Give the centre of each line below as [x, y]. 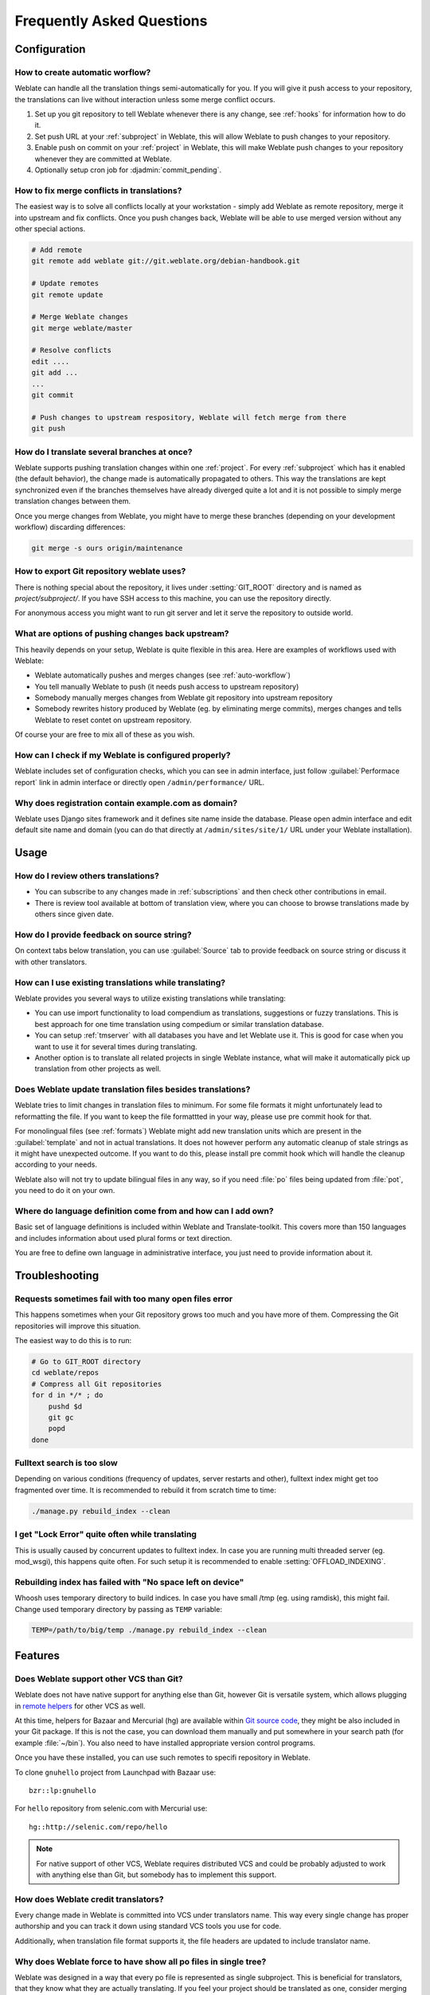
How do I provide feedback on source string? [103, 935]
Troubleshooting [57, 1276]
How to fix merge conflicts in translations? [98, 190]
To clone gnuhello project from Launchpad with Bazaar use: [115, 1772]
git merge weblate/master [82, 328]
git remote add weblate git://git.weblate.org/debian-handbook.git [166, 261]
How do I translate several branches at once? [104, 452]
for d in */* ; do [67, 1395]
